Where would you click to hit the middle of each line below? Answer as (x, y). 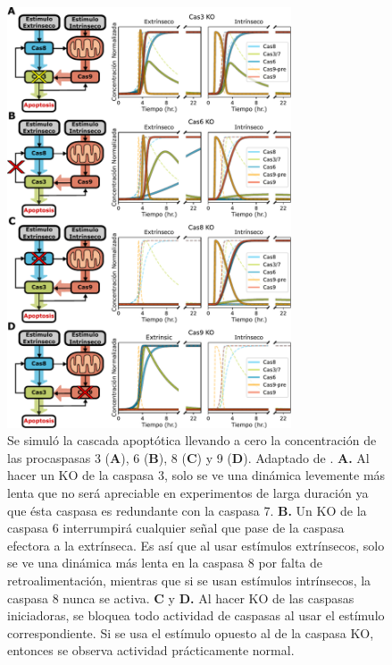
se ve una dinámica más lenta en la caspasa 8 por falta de (165, 563)
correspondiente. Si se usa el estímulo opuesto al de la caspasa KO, (191, 632)
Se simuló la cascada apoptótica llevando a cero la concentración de (192, 440)
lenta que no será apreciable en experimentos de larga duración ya (188, 492)
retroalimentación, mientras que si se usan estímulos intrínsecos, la (189, 580)
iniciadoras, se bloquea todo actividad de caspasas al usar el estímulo (196, 615)
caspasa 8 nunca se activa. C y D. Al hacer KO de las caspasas (181, 598)
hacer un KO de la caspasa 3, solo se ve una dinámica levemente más (196, 475)
